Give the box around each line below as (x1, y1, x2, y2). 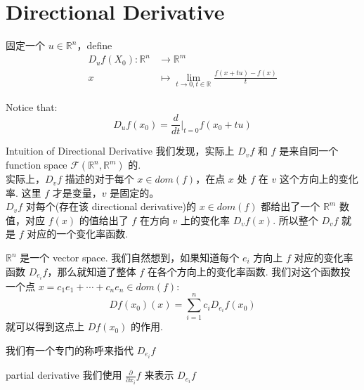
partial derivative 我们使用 (6, 368, 122, 382)
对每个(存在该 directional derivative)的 (25, 199, 197, 214)
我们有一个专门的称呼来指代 (6, 343, 134, 358)
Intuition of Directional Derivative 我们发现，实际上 (6, 143, 235, 158)
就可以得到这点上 (6, 319, 84, 334)
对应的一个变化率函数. (27, 226, 129, 241)
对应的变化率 (294, 250, 353, 265)
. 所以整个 (273, 212, 318, 227)
